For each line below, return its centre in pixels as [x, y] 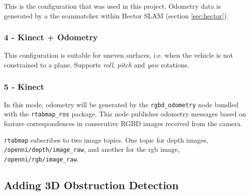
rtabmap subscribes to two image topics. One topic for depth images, [106, 139]
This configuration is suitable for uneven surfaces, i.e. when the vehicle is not [118, 55]
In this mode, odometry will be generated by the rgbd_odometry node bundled [121, 104]
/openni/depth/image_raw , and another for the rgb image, [92, 149]
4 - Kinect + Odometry [51, 37]
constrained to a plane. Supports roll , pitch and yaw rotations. [97, 65]
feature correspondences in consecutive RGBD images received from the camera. [123, 123]
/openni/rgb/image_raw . [42, 159]
